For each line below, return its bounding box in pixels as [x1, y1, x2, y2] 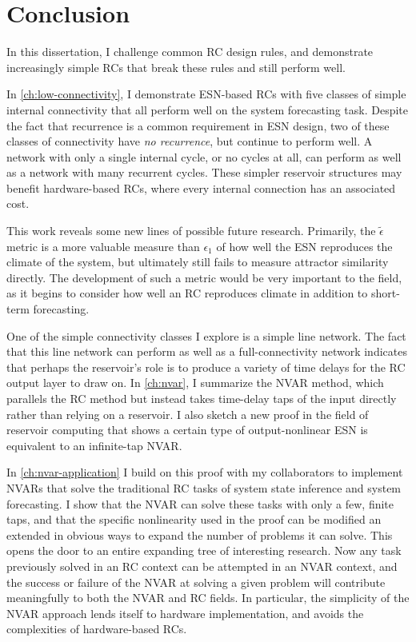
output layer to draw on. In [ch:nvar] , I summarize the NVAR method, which [6, 374, 384, 391]
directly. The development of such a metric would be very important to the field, [6, 269, 402, 285]
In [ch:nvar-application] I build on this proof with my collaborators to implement [6, 464, 403, 481]
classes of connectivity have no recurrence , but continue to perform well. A [6, 133, 373, 150]
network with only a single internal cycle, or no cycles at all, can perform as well [6, 148, 402, 165]
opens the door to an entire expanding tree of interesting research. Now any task [6, 542, 402, 559]
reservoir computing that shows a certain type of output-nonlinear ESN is [6, 421, 368, 438]
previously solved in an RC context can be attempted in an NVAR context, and [6, 557, 398, 574]
